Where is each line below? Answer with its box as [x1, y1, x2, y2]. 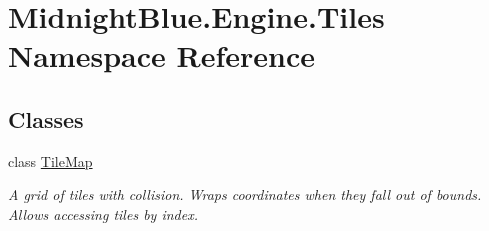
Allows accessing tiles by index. [8, 203, 198, 224]
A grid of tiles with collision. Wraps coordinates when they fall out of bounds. [8, 184, 482, 205]
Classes [8, 103, 84, 134]
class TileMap [8, 150, 93, 171]
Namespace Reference [8, 35, 315, 76]
